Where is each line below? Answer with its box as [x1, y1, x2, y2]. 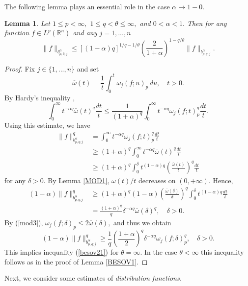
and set [77, 63, 99, 73]
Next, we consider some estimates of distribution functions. [4, 273, 182, 283]
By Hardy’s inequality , [4, 92, 75, 102]
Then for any [187, 18, 227, 28]
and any [73, 27, 97, 38]
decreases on [138, 175, 176, 186]
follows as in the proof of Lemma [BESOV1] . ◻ [4, 256, 148, 266]
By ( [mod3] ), [4, 217, 43, 227]
